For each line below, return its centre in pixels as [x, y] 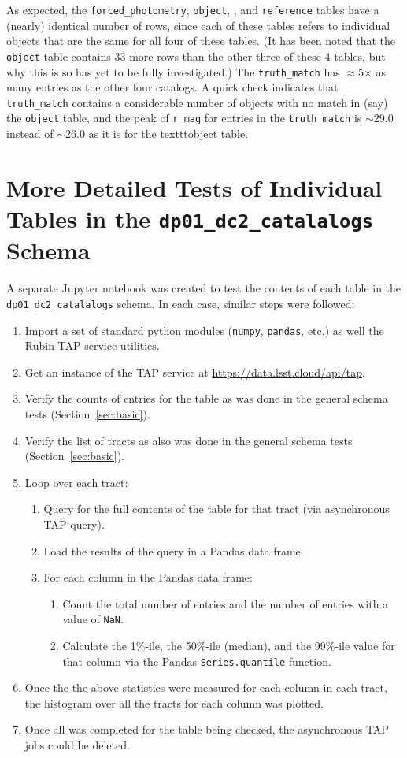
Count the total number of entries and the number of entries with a [226, 603]
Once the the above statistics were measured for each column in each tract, [206, 687]
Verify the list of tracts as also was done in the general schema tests [189, 440]
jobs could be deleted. [77, 745]
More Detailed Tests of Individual [194, 187]
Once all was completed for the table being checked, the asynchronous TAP [207, 729]
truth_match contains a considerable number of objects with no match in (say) [197, 102]
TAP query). [74, 524]
